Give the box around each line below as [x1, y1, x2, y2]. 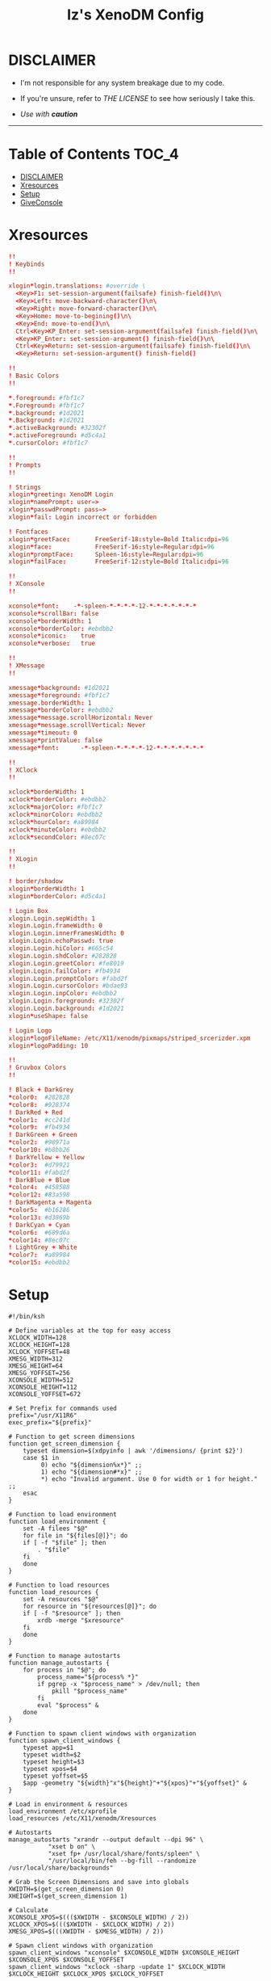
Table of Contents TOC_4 [8, 145, 179, 163]
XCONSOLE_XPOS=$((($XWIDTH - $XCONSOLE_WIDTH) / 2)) [8, 1913, 190, 1921]
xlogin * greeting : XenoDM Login [8, 490, 114, 498]
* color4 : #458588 [8, 1184, 70, 1192]
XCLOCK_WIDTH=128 [8, 1334, 67, 1342]
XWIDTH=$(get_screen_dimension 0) [8, 1885, 125, 1893]
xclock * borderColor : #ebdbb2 [8, 796, 106, 804]
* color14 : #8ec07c [8, 1236, 70, 1244]
